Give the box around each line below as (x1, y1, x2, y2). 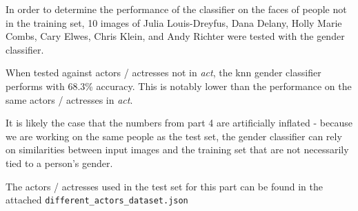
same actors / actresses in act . (6, 92, 133, 107)
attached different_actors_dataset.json (6, 192, 188, 207)
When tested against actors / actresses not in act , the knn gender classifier (6, 65, 321, 80)
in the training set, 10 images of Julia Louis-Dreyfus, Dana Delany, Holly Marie (6, 15, 342, 30)
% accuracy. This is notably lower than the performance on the (85, 78, 352, 93)
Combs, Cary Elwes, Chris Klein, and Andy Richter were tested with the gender (6, 29, 345, 43)
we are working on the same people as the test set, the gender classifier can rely (6, 129, 342, 143)
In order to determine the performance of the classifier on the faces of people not (6, 2, 347, 16)
